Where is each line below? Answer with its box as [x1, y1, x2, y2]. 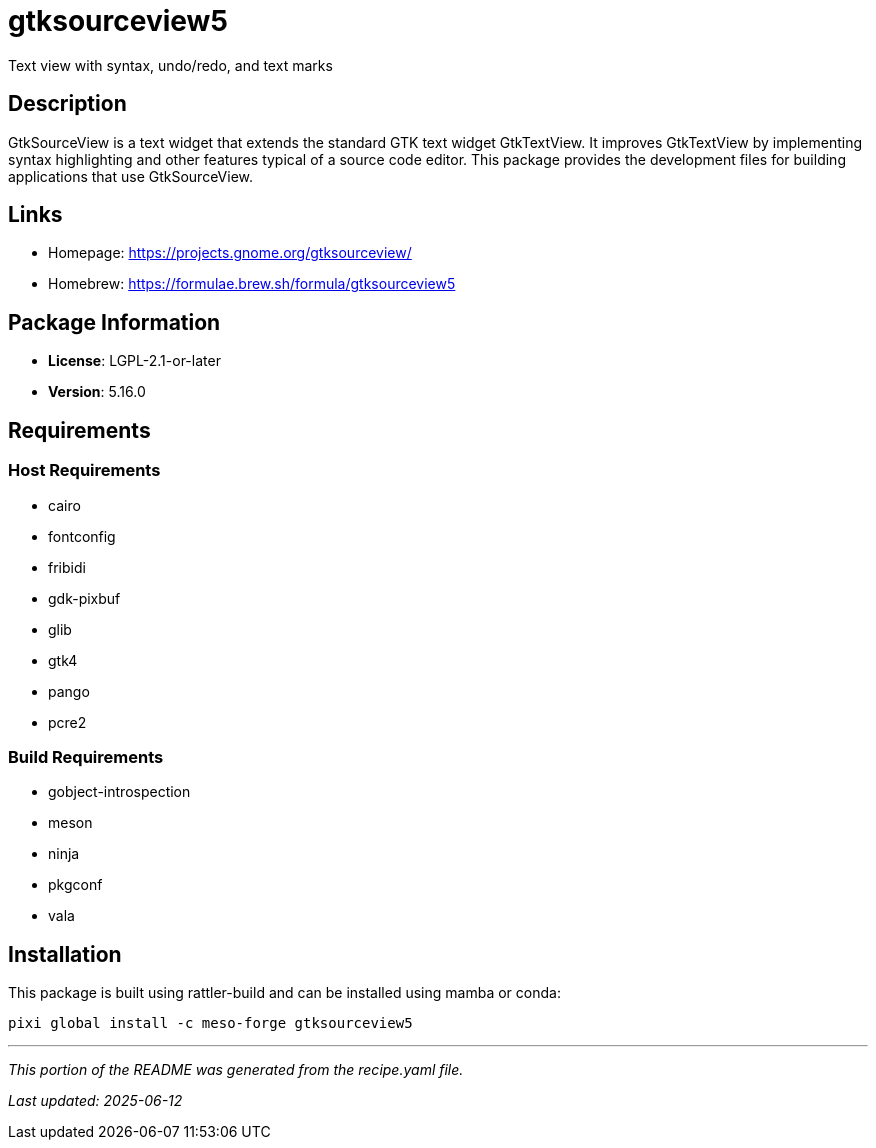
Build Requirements [8, 746, 164, 767]
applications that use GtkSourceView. [8, 167, 254, 185]
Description [8, 91, 127, 117]
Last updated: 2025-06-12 [8, 1092, 183, 1110]
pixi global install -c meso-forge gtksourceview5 [8, 1015, 413, 1032]
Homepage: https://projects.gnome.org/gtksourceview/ [48, 244, 412, 262]
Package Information [8, 309, 221, 335]
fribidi [48, 558, 86, 576]
